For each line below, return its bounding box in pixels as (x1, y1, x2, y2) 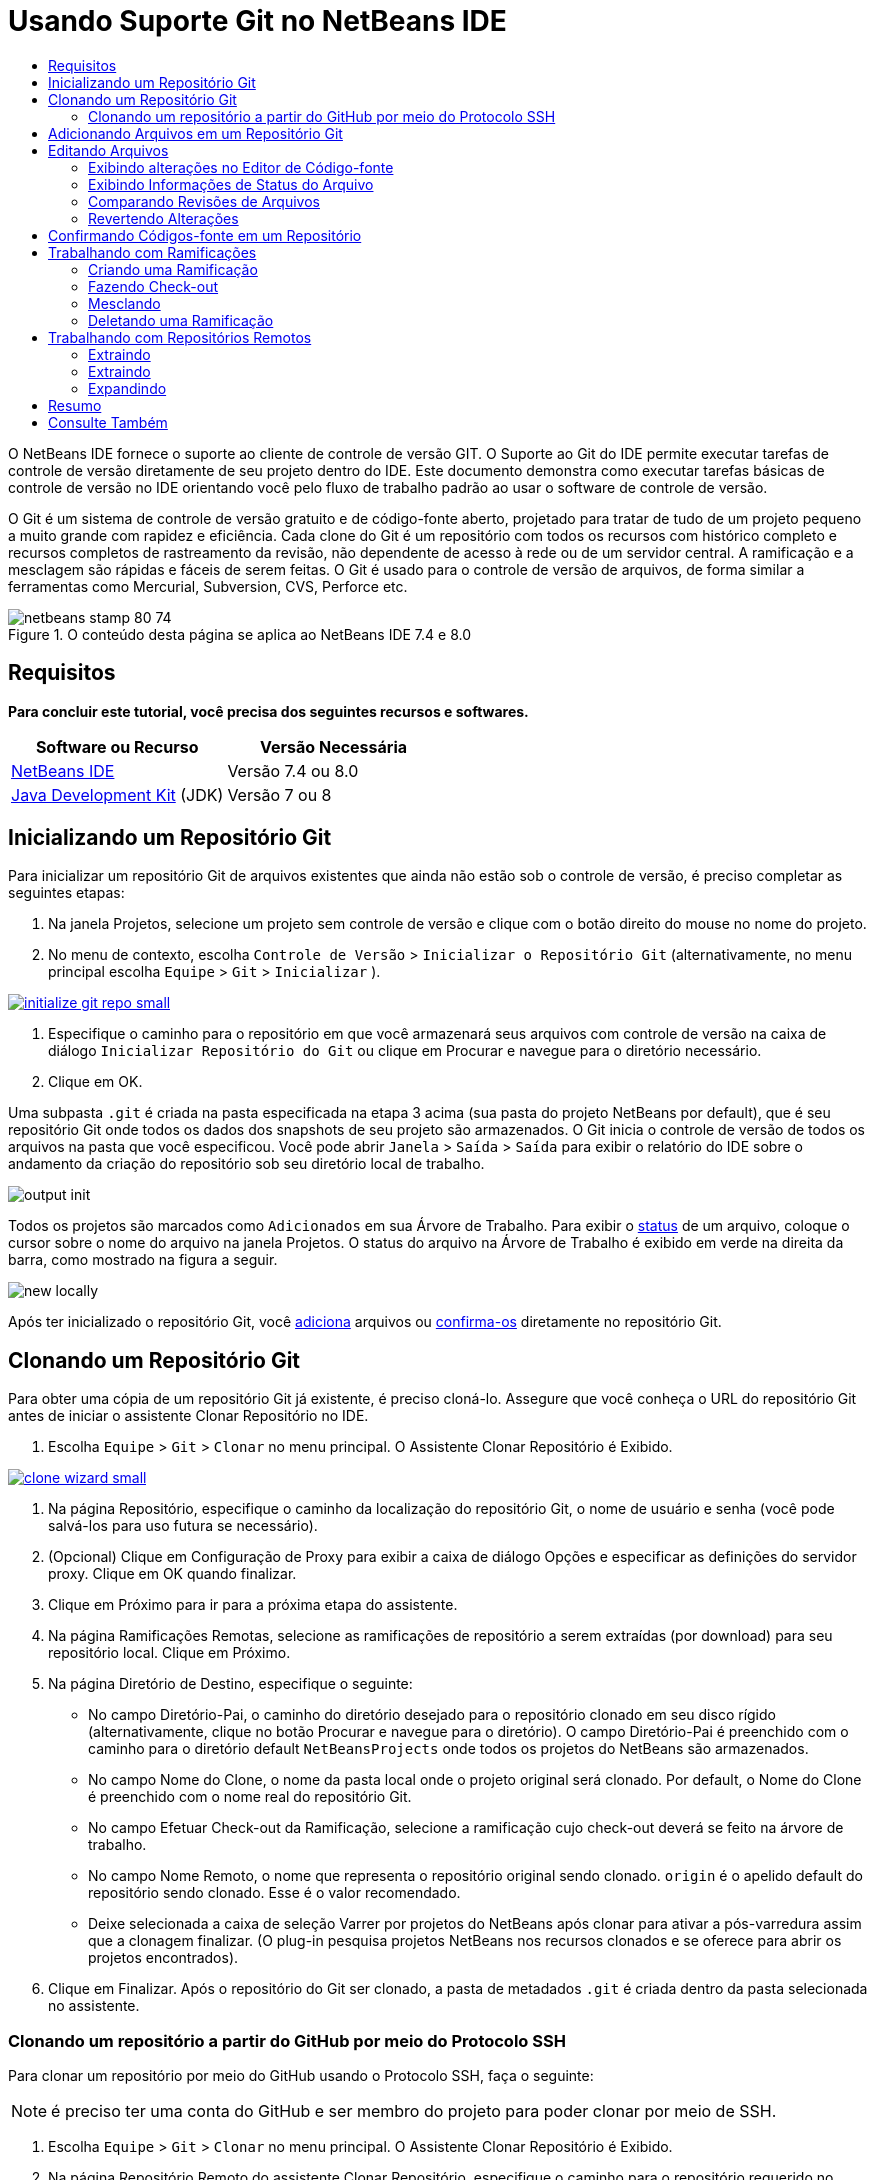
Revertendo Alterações (88, 209, 239, 227)
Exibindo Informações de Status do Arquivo (88, 175, 374, 193)
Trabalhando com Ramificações (48, 243, 257, 261)
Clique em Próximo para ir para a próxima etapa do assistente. (48, 1596, 458, 1614)
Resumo (48, 396, 102, 414)
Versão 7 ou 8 (227, 784, 332, 805)
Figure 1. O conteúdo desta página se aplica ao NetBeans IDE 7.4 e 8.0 (8, 625, 472, 643)
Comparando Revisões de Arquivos (88, 192, 320, 210)
